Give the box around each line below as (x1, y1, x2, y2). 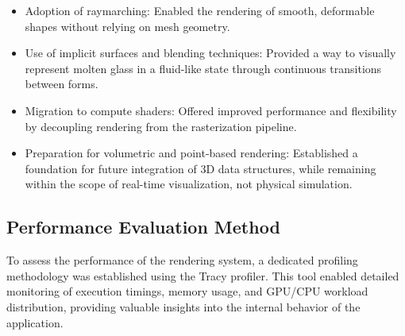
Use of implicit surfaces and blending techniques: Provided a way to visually (25, 44, 396, 61)
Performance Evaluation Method (6, 214, 280, 239)
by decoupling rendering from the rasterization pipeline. (25, 118, 297, 134)
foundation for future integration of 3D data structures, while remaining (25, 160, 376, 176)
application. (6, 314, 64, 330)
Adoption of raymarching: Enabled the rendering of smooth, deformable (25, 2, 375, 18)
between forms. (25, 75, 98, 92)
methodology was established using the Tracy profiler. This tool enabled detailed (6, 267, 399, 284)
